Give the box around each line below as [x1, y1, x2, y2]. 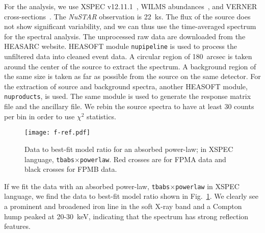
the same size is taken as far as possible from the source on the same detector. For [4, 71, 261, 82]
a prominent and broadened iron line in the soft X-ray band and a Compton [4, 201, 242, 211]
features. [4, 221, 31, 231]
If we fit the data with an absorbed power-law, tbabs [4, 180, 170, 191]
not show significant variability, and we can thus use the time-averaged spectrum [4, 21, 256, 32]
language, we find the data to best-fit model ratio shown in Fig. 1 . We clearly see [4, 191, 259, 201]
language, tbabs [24, 153, 75, 164]
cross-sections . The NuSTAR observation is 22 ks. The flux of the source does [4, 11, 251, 21]
